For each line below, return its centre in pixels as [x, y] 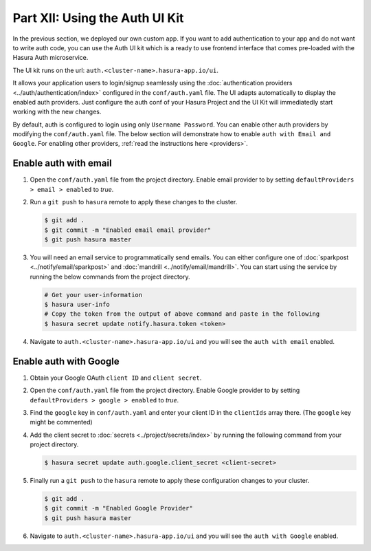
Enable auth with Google [66, 361]
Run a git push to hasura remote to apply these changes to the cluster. [134, 202]
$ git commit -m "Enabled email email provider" [128, 230]
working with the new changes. [57, 112]
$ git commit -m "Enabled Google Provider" [119, 508]
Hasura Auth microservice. [50, 58]
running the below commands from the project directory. [110, 277]
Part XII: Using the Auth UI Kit [98, 18]
